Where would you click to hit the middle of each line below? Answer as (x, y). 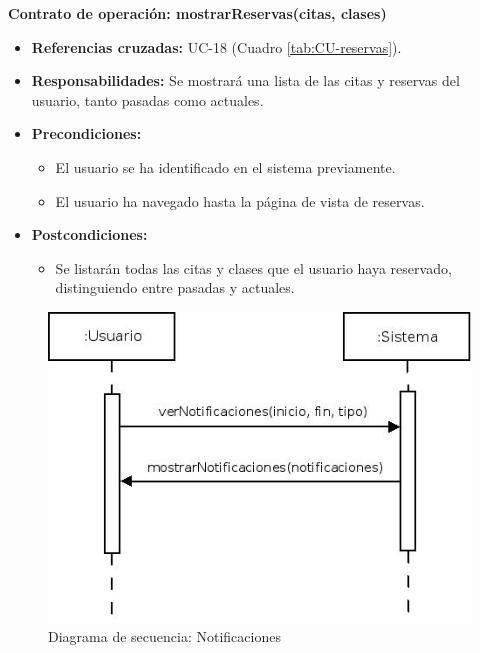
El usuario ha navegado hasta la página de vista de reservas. (240, 200)
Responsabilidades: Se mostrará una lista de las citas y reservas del (245, 80)
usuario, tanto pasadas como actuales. (147, 99)
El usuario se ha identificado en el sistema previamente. (225, 166)
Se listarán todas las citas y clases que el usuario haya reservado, (253, 267)
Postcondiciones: (89, 234)
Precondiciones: (86, 133)
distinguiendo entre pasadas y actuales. (175, 287)
